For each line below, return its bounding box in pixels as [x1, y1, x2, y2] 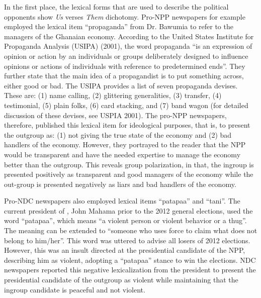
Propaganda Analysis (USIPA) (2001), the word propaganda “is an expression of [4, 41, 252, 51]
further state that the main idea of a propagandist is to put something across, [4, 70, 244, 81]
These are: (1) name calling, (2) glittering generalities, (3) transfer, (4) [4, 90, 222, 101]
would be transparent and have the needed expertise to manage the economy [4, 149, 241, 159]
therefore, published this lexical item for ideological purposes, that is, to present [4, 120, 250, 130]
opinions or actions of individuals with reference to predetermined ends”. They [4, 60, 245, 71]
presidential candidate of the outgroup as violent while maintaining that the [4, 274, 238, 285]
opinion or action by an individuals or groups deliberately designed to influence [4, 50, 248, 61]
